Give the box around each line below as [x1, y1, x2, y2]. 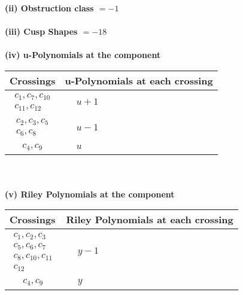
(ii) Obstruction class [5, 2, 94, 14]
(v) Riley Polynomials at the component [5, 187, 175, 200]
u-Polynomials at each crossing [65, 73, 213, 87]
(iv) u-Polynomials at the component [5, 48, 161, 61]
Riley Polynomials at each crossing [66, 212, 233, 227]
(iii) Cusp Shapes [5, 25, 78, 38]
